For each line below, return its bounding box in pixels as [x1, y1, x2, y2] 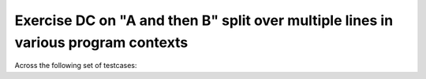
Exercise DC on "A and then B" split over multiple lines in [14, 12, 394, 29]
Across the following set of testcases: [14, 61, 137, 70]
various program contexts [14, 34, 189, 51]
